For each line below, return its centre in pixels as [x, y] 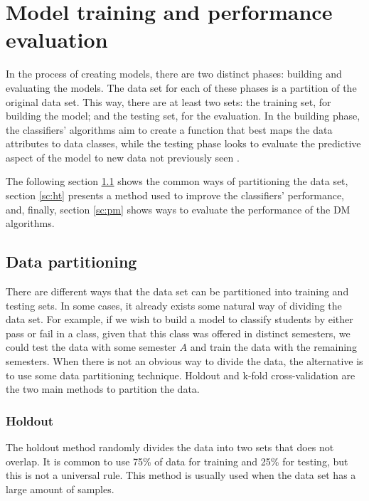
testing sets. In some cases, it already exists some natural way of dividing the [174, 305]
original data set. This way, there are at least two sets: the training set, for [169, 101]
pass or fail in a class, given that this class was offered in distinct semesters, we [178, 333]
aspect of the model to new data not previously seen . [123, 157]
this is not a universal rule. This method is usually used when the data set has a [181, 475]
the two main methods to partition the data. [103, 389]
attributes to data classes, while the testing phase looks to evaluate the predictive [183, 143]
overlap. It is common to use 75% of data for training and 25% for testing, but [177, 461]
